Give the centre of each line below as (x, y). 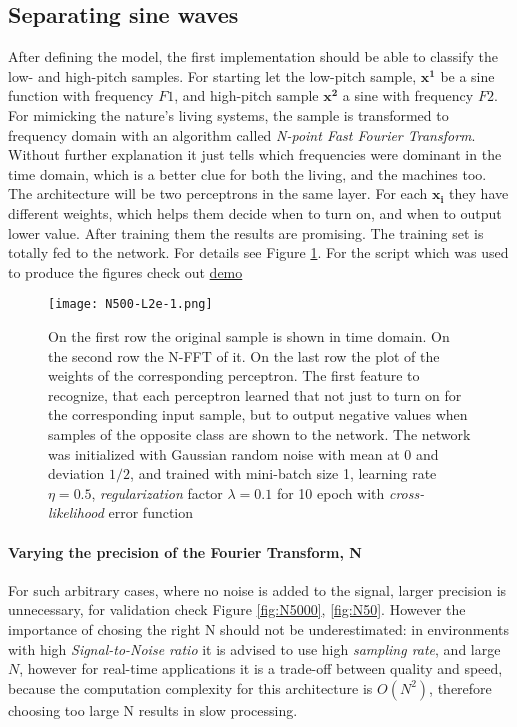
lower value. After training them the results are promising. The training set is (246, 232)
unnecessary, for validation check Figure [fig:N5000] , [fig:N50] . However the (237, 609)
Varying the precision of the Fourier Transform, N (185, 551)
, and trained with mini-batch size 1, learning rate (283, 473)
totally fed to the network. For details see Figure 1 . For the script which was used (258, 252)
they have (479, 193)
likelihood (76, 512)
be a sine (467, 75)
